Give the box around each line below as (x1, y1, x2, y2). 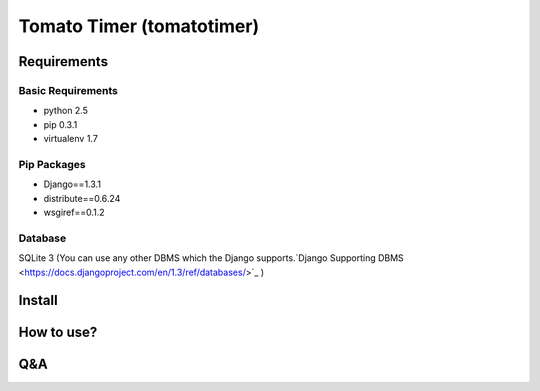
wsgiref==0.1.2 (43, 206, 105, 219)
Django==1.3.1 (43, 178, 102, 190)
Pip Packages (18, 157, 86, 171)
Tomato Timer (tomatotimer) (18, 15, 260, 37)
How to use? (18, 324, 98, 341)
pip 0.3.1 (43, 118, 78, 130)
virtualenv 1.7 (43, 133, 99, 145)
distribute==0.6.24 (43, 192, 121, 204)
